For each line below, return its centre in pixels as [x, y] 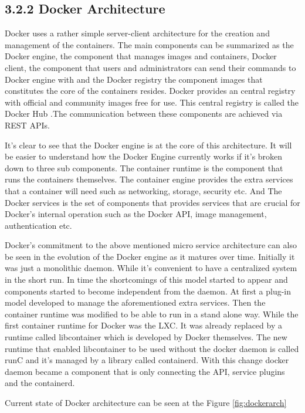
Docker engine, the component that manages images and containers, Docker [141, 56]
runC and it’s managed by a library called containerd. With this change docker [147, 360]
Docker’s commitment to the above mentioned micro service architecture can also [151, 245]
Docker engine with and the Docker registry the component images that [134, 79]
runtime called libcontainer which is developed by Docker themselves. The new [146, 337]
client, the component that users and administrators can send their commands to [150, 67]
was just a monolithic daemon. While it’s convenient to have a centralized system [151, 268]
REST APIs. [27, 125]
